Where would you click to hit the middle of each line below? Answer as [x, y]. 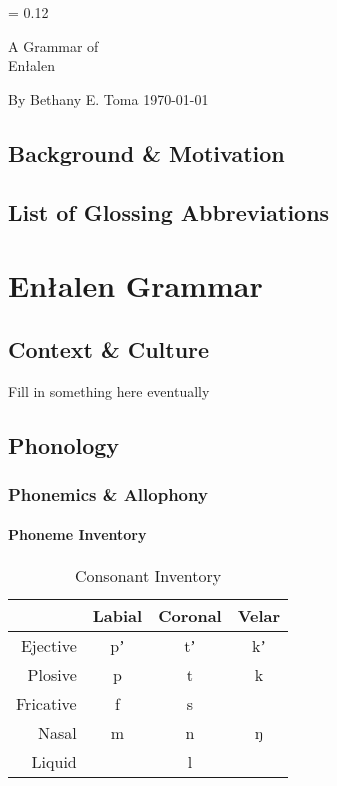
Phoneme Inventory [77, 534]
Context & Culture [109, 348]
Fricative [46, 703]
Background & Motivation [146, 152]
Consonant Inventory [148, 575]
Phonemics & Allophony [108, 493]
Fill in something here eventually [109, 390]
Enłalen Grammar [135, 285]
